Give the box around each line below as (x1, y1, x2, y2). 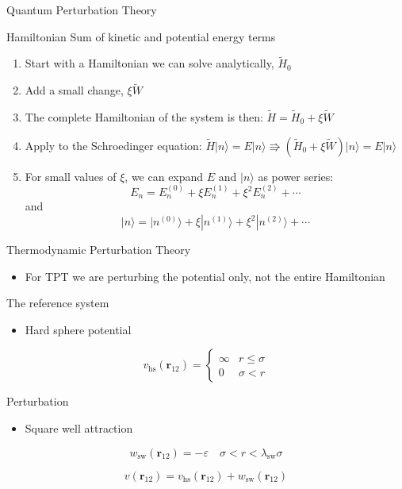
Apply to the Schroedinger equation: (25, 137, 202, 153)
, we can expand (124, 167, 204, 184)
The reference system (6, 295, 109, 311)
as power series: (258, 167, 334, 184)
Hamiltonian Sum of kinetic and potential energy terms (6, 28, 276, 44)
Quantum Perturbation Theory (6, 2, 157, 17)
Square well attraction (25, 420, 133, 437)
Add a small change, (25, 82, 124, 98)
